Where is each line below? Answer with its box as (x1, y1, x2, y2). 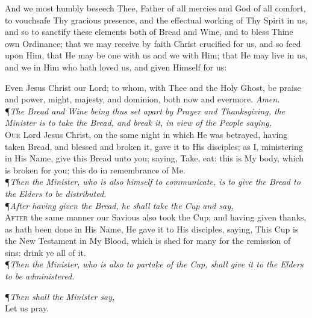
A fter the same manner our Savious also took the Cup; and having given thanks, (5, 211, 307, 223)
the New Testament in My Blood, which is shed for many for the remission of (5, 234, 291, 247)
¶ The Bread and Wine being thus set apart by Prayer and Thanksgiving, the (5, 104, 285, 117)
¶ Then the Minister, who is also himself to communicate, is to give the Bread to (5, 175, 301, 188)
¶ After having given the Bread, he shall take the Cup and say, (5, 199, 234, 211)
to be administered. (5, 270, 75, 282)
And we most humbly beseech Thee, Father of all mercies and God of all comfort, (5, 2, 306, 14)
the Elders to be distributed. (5, 187, 107, 199)
